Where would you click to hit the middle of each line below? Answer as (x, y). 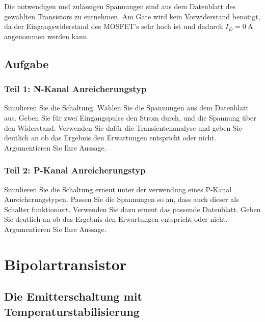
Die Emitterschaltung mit (73, 296)
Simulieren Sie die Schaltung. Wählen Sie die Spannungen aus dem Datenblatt (126, 108)
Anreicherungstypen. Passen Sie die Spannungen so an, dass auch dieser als (122, 199)
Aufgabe (26, 63)
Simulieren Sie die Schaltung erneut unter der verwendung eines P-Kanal (118, 189)
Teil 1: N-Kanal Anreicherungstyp (75, 89)
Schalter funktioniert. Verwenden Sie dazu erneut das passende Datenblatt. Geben (132, 209)
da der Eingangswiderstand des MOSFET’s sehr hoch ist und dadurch (114, 26)
